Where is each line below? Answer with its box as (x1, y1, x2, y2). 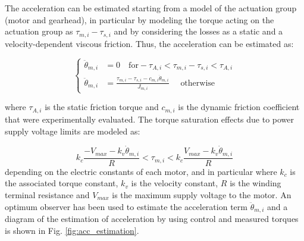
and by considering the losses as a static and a (114, 25, 283, 37)
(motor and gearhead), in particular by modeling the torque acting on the (5, 13, 274, 26)
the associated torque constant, (5, 177, 118, 189)
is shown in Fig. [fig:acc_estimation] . (5, 224, 139, 236)
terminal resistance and (5, 188, 90, 201)
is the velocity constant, (131, 177, 218, 189)
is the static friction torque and (45, 101, 159, 113)
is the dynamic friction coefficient (178, 101, 300, 113)
